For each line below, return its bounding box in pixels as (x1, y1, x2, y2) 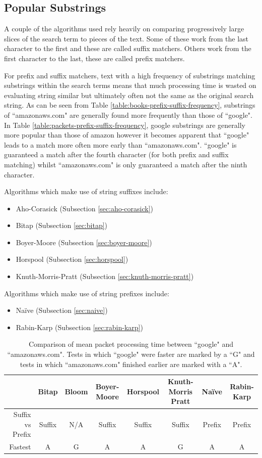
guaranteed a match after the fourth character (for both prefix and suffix (4, 149, 229, 160)
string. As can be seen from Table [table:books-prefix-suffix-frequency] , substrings (4, 100, 255, 110)
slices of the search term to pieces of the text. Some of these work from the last (4, 33, 249, 43)
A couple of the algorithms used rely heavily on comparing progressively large (4, 23, 244, 34)
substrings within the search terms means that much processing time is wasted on (4, 80, 256, 90)
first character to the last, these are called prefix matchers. (4, 53, 185, 63)
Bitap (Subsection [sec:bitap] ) (16, 220, 108, 231)
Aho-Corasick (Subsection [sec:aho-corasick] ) (16, 203, 154, 213)
